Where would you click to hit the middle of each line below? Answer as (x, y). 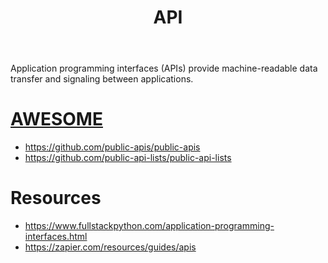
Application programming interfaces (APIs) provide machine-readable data (164, 68)
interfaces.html (56, 237)
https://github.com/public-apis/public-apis (112, 147)
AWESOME (56, 119)
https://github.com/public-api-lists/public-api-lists (128, 158)
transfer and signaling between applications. (102, 79)
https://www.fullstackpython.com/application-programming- (149, 226)
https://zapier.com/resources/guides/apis (110, 247)
